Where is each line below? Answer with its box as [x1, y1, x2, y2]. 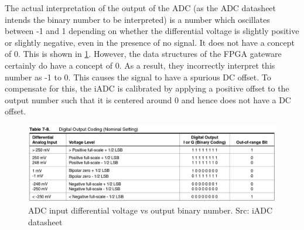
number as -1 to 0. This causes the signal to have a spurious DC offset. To [5, 70, 271, 83]
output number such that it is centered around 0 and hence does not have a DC [5, 93, 291, 106]
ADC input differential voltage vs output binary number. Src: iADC [28, 204, 273, 217]
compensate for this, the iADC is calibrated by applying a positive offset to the [5, 82, 289, 94]
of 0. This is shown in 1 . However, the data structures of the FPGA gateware [5, 48, 282, 60]
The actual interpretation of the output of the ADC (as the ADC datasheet [5, 2, 276, 13]
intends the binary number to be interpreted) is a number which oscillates [5, 13, 270, 25]
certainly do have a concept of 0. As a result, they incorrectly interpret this [5, 59, 275, 71]
